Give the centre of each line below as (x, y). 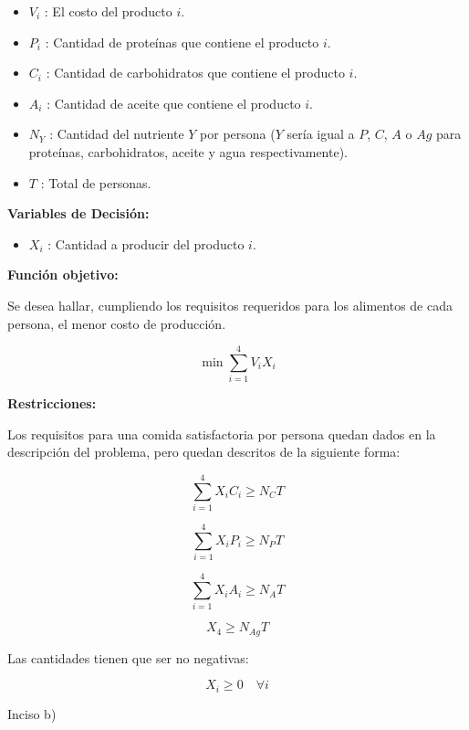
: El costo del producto (108, 11)
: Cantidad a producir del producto (146, 243)
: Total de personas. (96, 182)
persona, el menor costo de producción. (117, 323)
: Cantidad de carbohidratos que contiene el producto (195, 73)
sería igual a (321, 134)
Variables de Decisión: (78, 213)
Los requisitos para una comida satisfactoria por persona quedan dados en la (222, 434)
